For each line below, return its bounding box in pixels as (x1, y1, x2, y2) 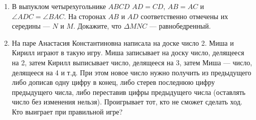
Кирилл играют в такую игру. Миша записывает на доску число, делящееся (12, 47, 244, 58)
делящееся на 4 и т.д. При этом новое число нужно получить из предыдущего (12, 67, 251, 77)
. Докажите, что (73, 21, 121, 31)
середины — (12, 21, 50, 31)
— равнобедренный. (149, 21, 211, 31)
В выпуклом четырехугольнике (12, 1, 106, 11)
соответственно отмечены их (141, 11, 228, 21)
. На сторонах (64, 11, 106, 21)
